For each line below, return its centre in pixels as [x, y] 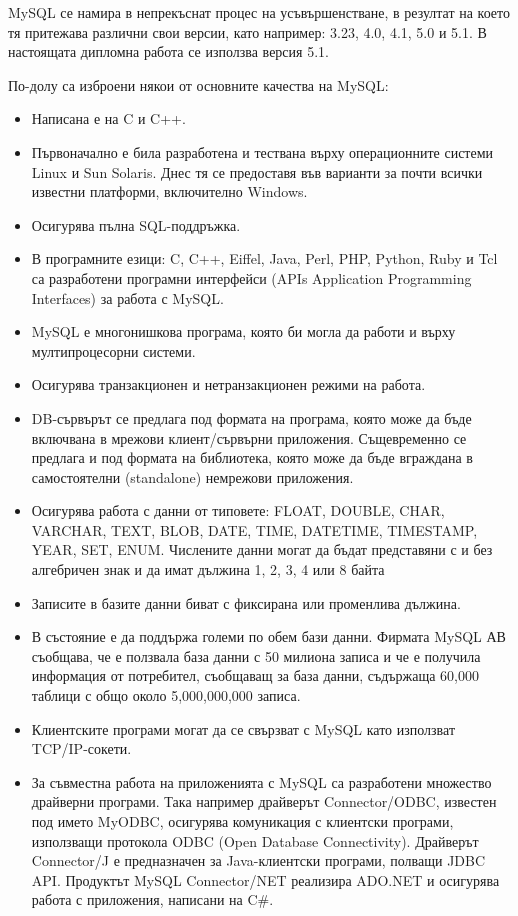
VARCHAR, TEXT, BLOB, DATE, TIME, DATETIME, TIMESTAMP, [254, 529]
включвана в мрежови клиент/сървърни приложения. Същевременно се [249, 437]
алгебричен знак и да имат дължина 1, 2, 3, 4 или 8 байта [208, 569]
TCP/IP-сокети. [81, 748]
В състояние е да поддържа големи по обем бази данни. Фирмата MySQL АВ [268, 636]
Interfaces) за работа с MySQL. [127, 297]
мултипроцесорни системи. [113, 350]
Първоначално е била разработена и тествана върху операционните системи [262, 151]
